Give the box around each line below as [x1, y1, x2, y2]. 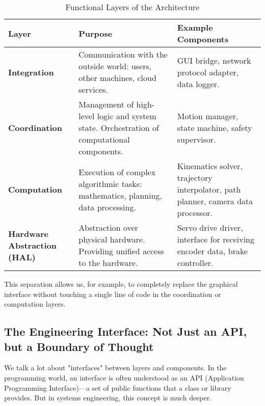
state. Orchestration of [78, 122, 159, 133]
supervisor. [177, 133, 216, 145]
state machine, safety [177, 122, 252, 133]
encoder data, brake [177, 245, 248, 257]
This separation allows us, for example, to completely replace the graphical [4, 279, 238, 289]
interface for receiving [177, 233, 254, 245]
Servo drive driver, [177, 222, 243, 233]
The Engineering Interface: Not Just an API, [4, 323, 247, 339]
